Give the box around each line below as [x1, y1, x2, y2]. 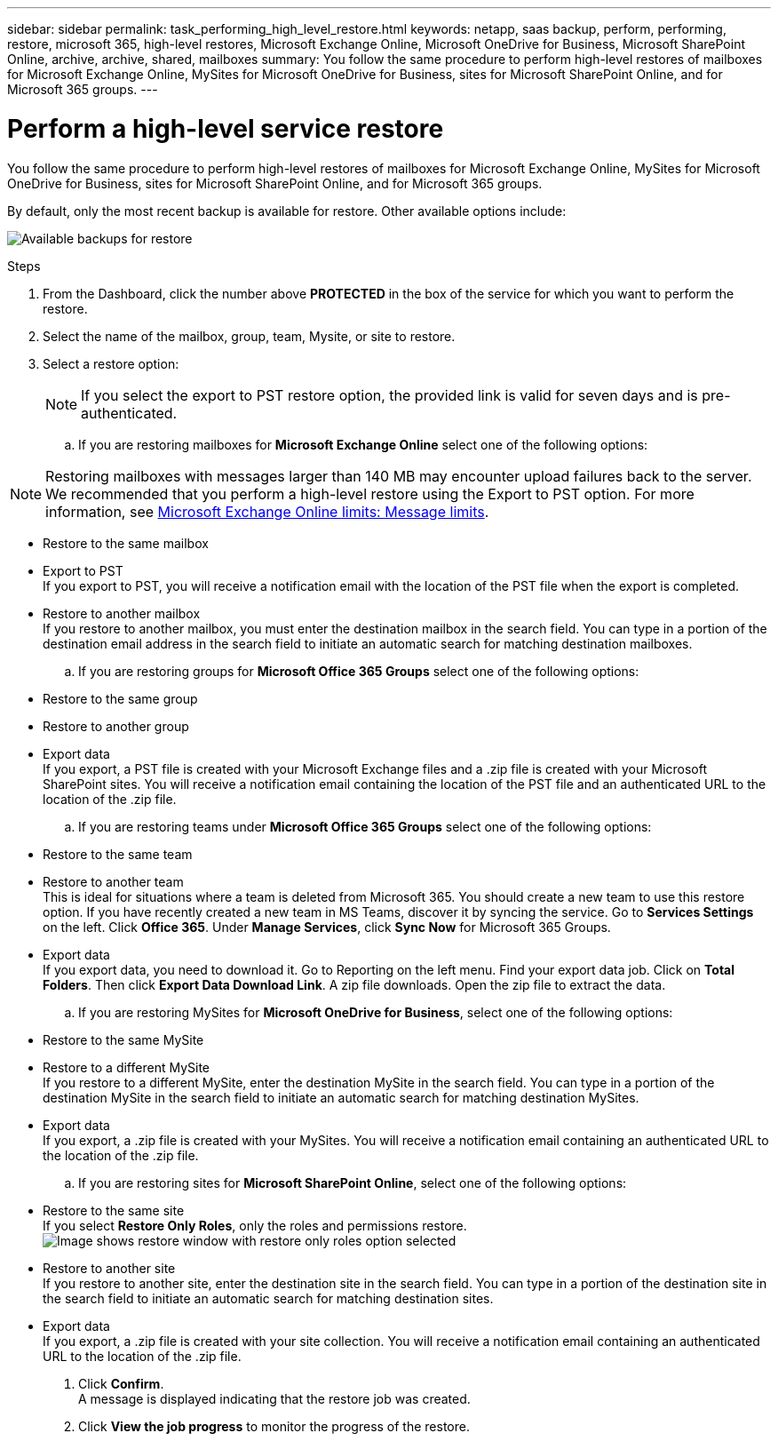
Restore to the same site [43, 1202, 185, 1218]
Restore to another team [43, 873, 184, 889]
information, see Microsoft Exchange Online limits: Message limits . [45, 502, 489, 521]
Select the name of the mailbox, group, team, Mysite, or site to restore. [43, 328, 456, 344]
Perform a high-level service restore [7, 113, 444, 144]
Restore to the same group [43, 690, 198, 706]
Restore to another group [43, 718, 189, 734]
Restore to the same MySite [43, 1031, 204, 1047]
